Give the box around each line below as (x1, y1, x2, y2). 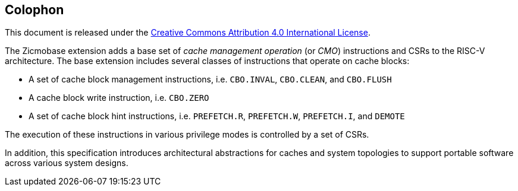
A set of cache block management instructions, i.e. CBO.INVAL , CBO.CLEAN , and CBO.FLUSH (29, 74, 392, 85)
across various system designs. (5, 158, 128, 168)
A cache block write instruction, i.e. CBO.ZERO (29, 93, 209, 103)
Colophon (5, 2, 64, 17)
